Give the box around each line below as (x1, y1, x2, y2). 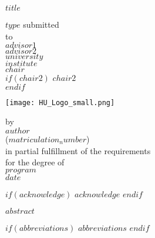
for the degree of (5, 156, 65, 168)
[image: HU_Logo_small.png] (5, 98, 115, 107)
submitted (23, 18, 59, 30)
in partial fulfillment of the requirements (5, 144, 151, 157)
